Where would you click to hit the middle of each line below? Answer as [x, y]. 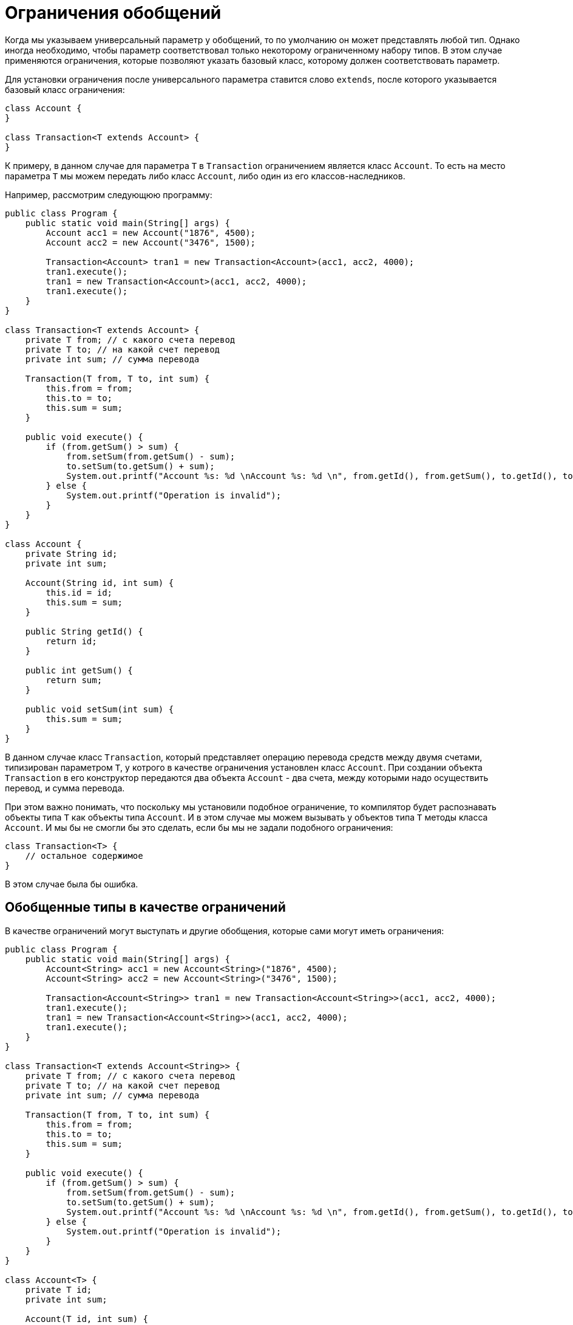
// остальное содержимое [84, 855]
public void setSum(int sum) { [100, 709]
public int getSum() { [79, 670]
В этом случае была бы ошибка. [72, 884]
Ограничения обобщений [113, 13]
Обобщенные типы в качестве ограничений [145, 907]
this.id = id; [79, 592]
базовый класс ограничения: [65, 89]
